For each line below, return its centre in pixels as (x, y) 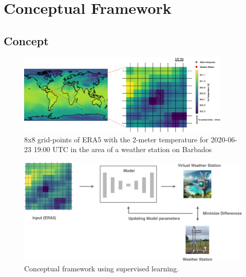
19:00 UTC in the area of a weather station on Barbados (123, 149)
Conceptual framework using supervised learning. (102, 269)
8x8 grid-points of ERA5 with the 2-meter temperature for (116, 139)
